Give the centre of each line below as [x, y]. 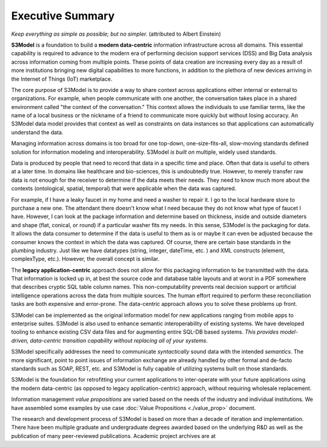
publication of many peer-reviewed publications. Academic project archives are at [114, 435]
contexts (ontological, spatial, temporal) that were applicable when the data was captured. [124, 188]
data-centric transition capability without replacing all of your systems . [119, 340]
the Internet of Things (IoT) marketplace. [62, 79]
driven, [20, 340]
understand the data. [37, 132]
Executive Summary [63, 16]
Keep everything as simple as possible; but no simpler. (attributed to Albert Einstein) [116, 34]
